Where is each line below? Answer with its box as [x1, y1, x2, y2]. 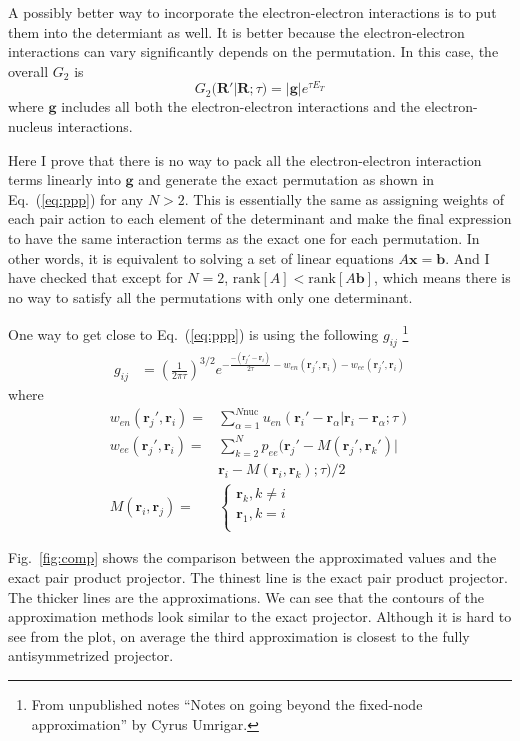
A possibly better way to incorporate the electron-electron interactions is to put [8, 2, 497, 22]
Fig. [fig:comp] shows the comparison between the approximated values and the [8, 547, 497, 568]
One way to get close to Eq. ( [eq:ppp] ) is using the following [8, 324, 379, 345]
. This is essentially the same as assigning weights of [184, 188, 504, 209]
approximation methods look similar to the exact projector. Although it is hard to [8, 606, 512, 627]
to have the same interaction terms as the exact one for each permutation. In [8, 228, 480, 249]
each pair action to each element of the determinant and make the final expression [8, 208, 512, 229]
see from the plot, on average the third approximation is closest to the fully [8, 625, 470, 646]
